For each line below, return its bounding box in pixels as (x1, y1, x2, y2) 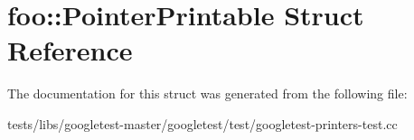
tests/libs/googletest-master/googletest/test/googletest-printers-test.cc (7, 114, 398, 133)
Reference (7, 32, 133, 69)
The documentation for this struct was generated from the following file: (7, 84, 408, 103)
